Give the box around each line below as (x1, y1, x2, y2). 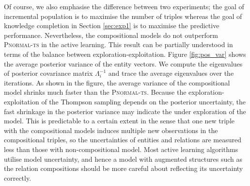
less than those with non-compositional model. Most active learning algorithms (4, 144, 238, 154)
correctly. (4, 172, 31, 183)
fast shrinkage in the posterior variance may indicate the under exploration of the (4, 106, 246, 116)
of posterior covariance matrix (4, 68, 93, 78)
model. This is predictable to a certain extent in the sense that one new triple (4, 116, 234, 126)
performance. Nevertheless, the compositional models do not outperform (4, 30, 218, 40)
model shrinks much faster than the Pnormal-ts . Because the (4, 87, 187, 97)
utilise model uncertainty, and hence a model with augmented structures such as (4, 153, 243, 164)
